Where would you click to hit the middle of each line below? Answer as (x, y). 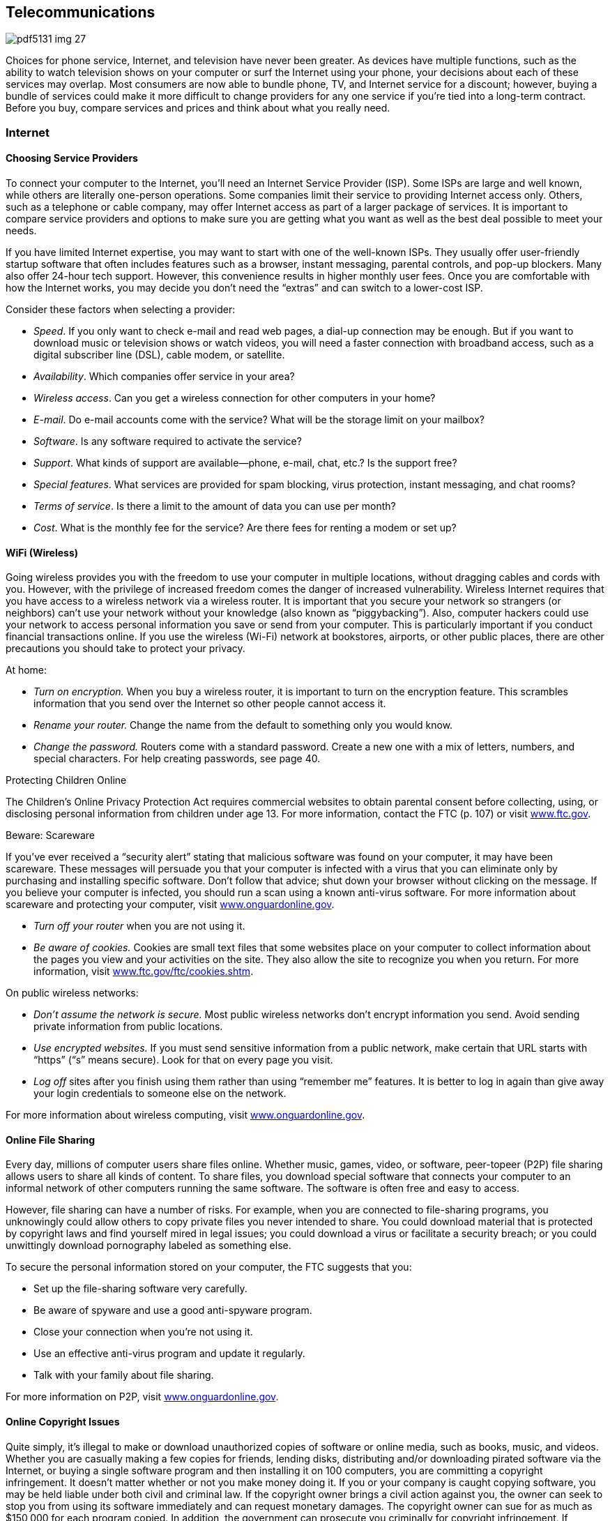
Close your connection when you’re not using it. (143, 1332)
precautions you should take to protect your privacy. (125, 649)
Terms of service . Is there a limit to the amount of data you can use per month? (215, 506)
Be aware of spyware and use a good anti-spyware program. (173, 1310)
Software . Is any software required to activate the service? (168, 441)
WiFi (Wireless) (42, 552)
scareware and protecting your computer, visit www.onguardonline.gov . (170, 905)
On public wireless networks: (72, 993)
